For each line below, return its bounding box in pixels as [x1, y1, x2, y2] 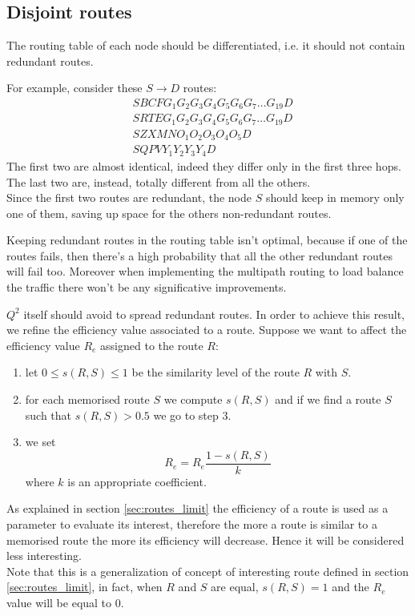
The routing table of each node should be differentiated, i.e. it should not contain [6, 37, 405, 54]
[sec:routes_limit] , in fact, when [6, 578, 163, 595]
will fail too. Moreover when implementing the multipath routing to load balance [6, 263, 404, 280]
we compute [163, 391, 223, 408]
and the [332, 578, 369, 595]
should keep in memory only [265, 189, 405, 206]
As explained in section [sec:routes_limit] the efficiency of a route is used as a [6, 500, 389, 517]
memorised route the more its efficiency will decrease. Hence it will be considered [6, 531, 405, 548]
